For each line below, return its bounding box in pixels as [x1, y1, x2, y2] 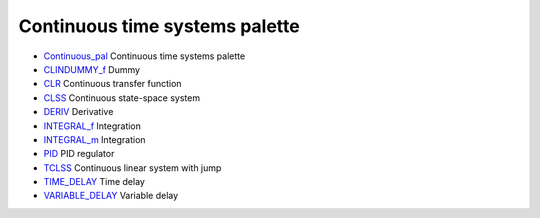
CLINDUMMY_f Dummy [43, 63, 140, 75]
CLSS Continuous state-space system [43, 91, 200, 104]
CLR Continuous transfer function [43, 78, 182, 90]
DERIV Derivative [43, 106, 114, 118]
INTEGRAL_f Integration [43, 120, 142, 132]
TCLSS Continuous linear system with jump [43, 161, 222, 174]
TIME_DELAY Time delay [43, 176, 145, 188]
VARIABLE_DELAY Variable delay [43, 190, 179, 202]
